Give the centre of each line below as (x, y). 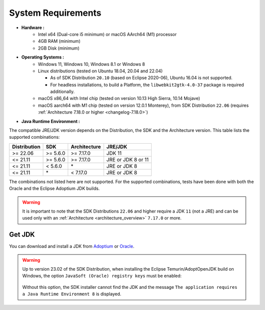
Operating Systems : (43, 57)
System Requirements (55, 13)
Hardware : (33, 28)
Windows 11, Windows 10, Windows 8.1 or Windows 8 (92, 64)
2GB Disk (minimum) (59, 48)
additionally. (63, 92)
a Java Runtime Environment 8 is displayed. (72, 294)
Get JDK (22, 234)
